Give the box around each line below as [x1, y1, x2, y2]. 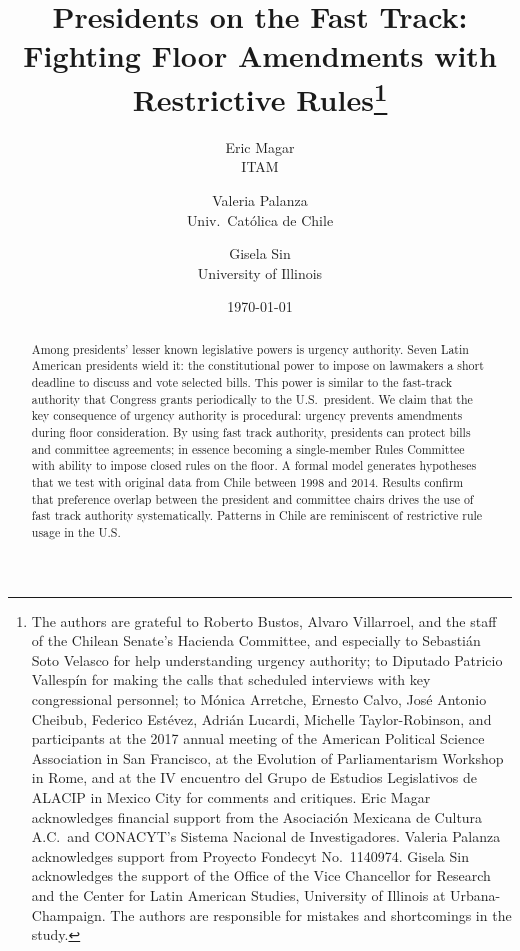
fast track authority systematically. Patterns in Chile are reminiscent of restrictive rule [31, 507, 483, 524]
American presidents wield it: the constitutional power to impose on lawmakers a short [31, 357, 484, 374]
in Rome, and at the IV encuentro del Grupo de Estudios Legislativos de [31, 767, 477, 788]
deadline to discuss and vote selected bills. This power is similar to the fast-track [31, 374, 452, 391]
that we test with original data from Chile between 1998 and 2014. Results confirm [31, 474, 464, 491]
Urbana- [450, 884, 501, 905]
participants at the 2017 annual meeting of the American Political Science [31, 728, 485, 749]
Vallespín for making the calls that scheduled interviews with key [31, 669, 431, 690]
